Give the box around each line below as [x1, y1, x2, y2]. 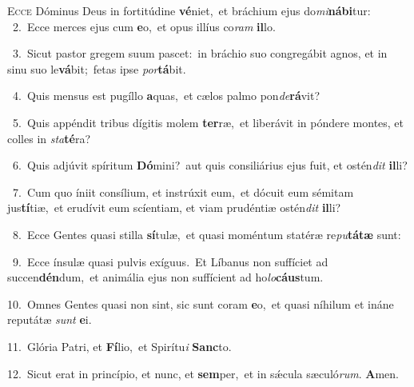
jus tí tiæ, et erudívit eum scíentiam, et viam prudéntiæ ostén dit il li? [7, 199, 341, 216]
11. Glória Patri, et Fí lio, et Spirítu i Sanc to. [7, 337, 232, 354]
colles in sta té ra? [7, 130, 91, 146]
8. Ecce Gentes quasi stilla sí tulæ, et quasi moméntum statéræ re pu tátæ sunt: [12, 225, 401, 242]
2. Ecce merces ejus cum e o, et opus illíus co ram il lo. [12, 18, 276, 34]
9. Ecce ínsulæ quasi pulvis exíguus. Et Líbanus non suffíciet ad [12, 253, 328, 269]
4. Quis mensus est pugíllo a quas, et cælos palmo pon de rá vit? [12, 87, 320, 104]
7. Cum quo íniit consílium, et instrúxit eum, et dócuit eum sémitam [12, 183, 354, 200]
